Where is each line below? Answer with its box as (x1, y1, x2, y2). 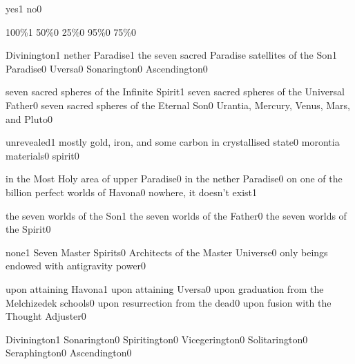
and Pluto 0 (6, 111, 52, 126)
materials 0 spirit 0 (6, 148, 79, 162)
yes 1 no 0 (6, 1, 42, 15)
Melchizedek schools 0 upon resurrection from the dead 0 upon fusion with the (6, 295, 332, 309)
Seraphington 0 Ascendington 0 (6, 345, 132, 360)
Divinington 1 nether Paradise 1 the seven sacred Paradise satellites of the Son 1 (6, 48, 337, 62)
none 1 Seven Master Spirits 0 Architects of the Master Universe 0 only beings (6, 245, 328, 259)
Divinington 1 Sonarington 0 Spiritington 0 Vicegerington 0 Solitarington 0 (6, 332, 308, 346)
